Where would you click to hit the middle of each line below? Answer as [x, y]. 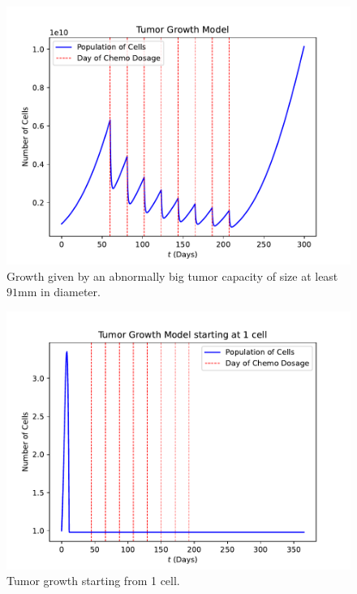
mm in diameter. [59, 292]
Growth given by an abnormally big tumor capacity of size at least [172, 275]
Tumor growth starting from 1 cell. [93, 581]
